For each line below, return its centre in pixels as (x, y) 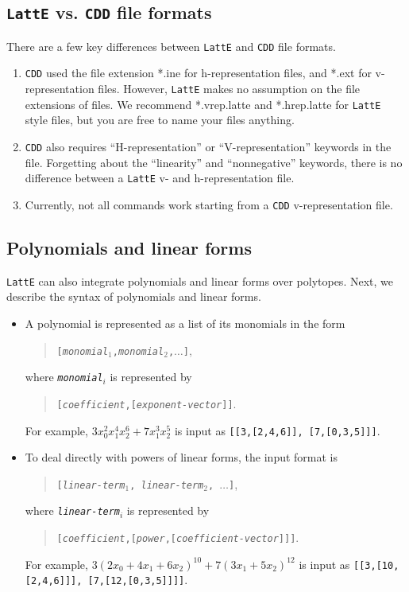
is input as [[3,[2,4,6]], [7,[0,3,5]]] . (277, 430)
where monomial (64, 377)
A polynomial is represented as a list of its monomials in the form (185, 323)
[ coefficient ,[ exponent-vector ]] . (147, 403)
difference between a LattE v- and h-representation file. (160, 178)
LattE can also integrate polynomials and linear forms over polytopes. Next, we (200, 280)
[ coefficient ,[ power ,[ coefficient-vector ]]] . (178, 537)
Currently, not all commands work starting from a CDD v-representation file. (209, 204)
